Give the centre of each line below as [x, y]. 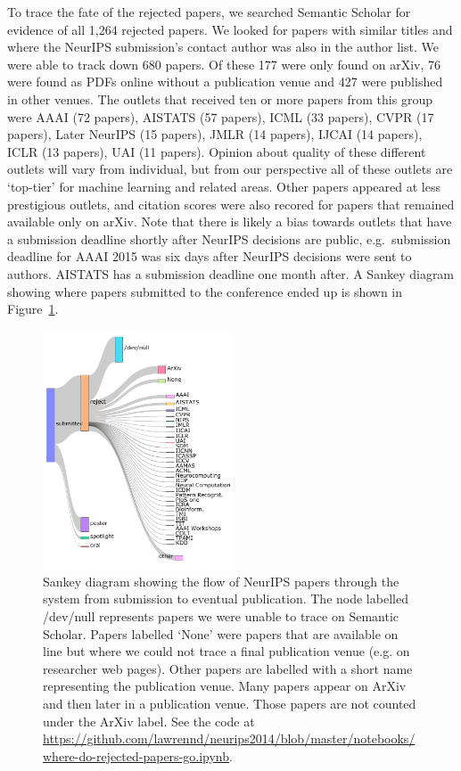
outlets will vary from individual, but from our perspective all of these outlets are [230, 169]
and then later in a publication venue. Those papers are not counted [230, 703]
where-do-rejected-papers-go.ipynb [136, 755]
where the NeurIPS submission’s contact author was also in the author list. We [223, 47]
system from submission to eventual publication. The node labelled [226, 599]
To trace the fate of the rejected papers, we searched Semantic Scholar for [209, 12]
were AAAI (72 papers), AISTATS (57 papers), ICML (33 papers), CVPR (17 [221, 116]
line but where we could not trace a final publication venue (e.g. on [226, 651]
